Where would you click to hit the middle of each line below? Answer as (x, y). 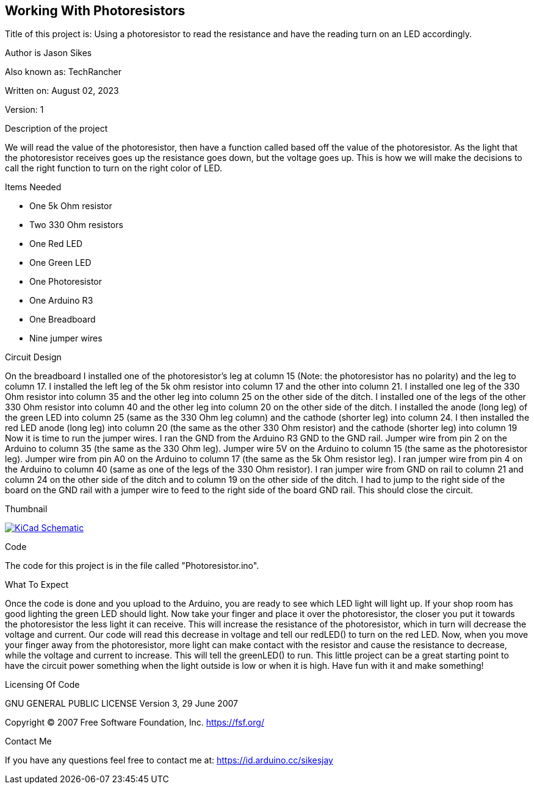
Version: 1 (24, 110)
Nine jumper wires (66, 338)
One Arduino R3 (61, 301)
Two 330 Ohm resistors (76, 225)
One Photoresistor (66, 282)
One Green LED (60, 263)
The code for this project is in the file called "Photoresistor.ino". (132, 566)
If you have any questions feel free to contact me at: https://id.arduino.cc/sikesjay (169, 760)
